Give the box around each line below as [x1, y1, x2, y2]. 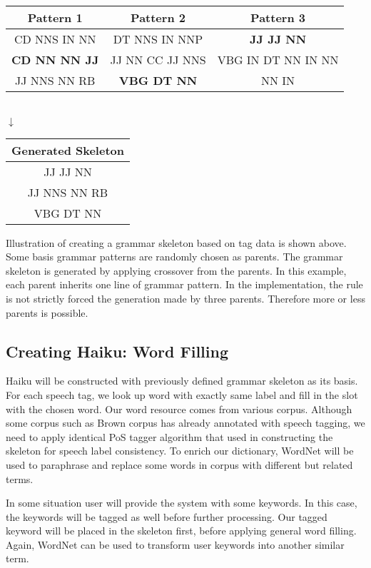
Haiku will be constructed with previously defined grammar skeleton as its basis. [6, 373, 358, 388]
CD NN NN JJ [11, 51, 99, 68]
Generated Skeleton [11, 141, 124, 158]
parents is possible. [6, 305, 88, 320]
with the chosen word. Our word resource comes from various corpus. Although [6, 401, 352, 416]
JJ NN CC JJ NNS [110, 51, 206, 68]
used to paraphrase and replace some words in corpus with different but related [6, 457, 353, 472]
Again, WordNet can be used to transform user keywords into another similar [6, 537, 345, 552]
